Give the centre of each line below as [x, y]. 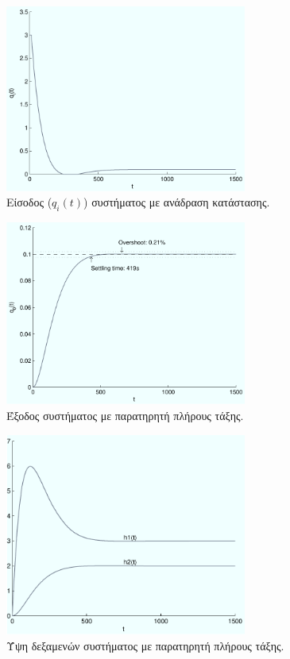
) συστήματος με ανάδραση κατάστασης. [177, 202]
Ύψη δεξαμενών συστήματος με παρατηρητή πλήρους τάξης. [145, 645]
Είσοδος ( [29, 202]
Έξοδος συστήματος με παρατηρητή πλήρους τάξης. [125, 416]
